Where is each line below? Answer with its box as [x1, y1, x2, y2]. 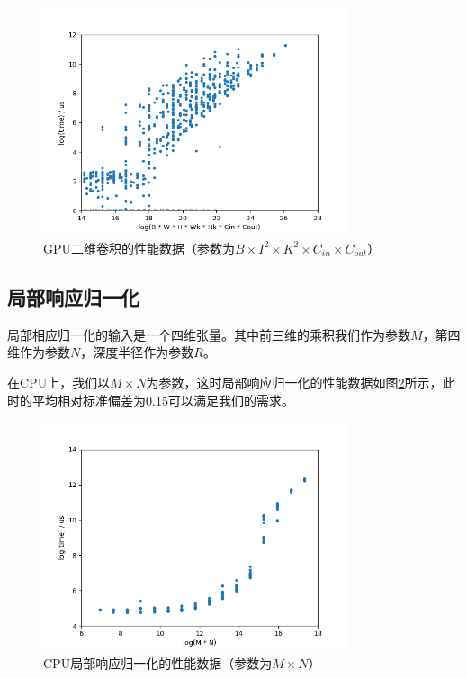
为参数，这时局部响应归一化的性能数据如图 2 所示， [146, 372, 443, 391]
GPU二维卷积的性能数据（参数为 [43, 238, 236, 257]
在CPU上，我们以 [7, 372, 111, 391]
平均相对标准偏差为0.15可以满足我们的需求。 [31, 390, 294, 409]
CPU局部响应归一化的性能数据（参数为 [43, 654, 273, 673]
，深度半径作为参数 [80, 343, 194, 361]
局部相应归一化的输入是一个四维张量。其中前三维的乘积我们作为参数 [7, 325, 410, 343]
